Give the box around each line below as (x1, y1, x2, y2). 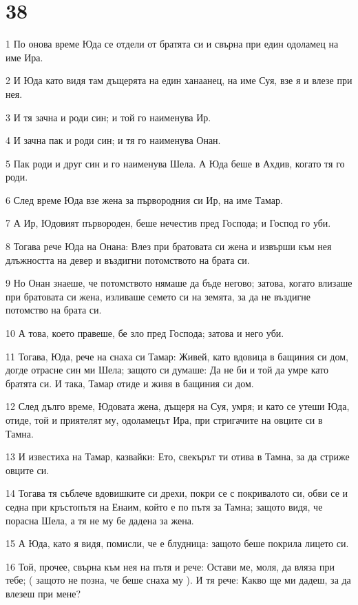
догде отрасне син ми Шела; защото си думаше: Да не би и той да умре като (6, 362, 329, 377)
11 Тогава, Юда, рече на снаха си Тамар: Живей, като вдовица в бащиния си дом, (6, 349, 348, 363)
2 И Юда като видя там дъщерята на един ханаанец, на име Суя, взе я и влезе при (6, 73, 352, 88)
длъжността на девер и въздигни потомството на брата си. (6, 252, 250, 267)
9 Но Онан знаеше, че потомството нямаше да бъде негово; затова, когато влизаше (6, 276, 352, 290)
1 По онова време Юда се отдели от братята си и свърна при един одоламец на (6, 37, 339, 51)
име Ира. (6, 50, 43, 64)
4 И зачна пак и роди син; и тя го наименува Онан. (6, 133, 221, 147)
